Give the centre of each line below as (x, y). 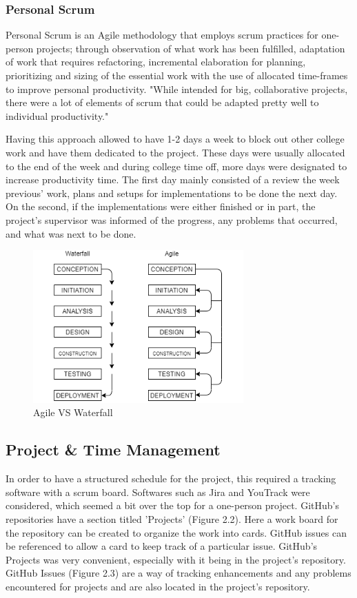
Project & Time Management (113, 450)
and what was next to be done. (71, 233)
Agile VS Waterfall (73, 412)
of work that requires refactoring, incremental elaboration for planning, (156, 62)
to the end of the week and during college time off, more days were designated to (176, 166)
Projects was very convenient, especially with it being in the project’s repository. (176, 559)
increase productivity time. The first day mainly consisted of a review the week (173, 179)
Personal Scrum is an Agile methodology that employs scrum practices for (162, 35)
